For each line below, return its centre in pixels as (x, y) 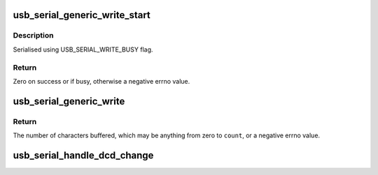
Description (33, 36)
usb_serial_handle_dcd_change (83, 155)
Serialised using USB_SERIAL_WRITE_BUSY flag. (83, 50)
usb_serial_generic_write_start (82, 15)
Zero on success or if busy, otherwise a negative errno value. (101, 81)
